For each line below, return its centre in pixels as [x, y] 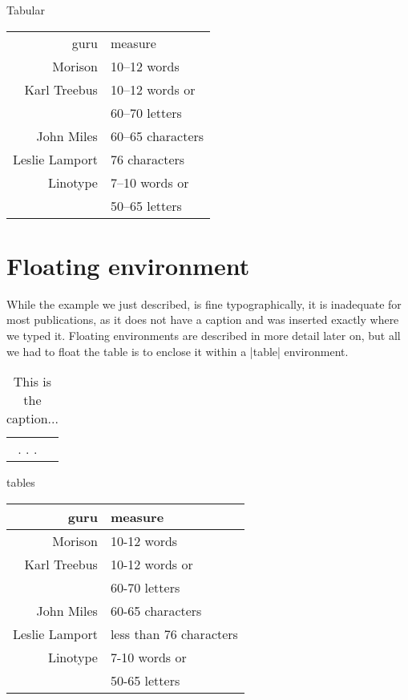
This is [32, 382]
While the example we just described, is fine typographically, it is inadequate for [204, 303]
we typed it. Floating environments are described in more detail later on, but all [204, 335]
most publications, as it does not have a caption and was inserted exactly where [203, 320]
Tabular [26, 10]
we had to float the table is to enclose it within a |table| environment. [178, 351]
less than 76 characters [174, 633]
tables [21, 482]
